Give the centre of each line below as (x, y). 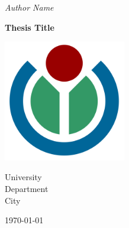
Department (27, 188)
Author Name (29, 7)
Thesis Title (30, 27)
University (23, 177)
